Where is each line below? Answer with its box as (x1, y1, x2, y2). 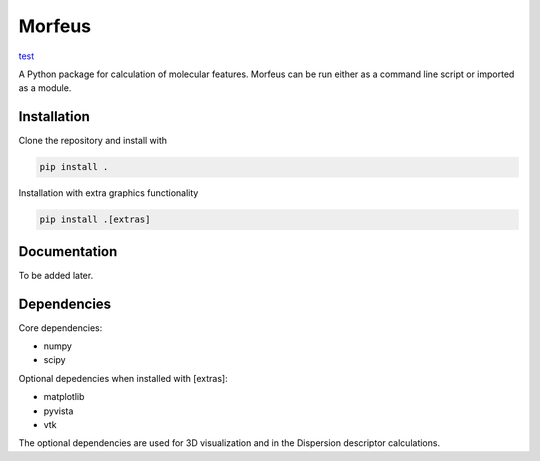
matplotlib (43, 391, 85, 403)
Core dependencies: (18, 321, 103, 334)
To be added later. (18, 269, 94, 281)
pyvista (43, 405, 74, 417)
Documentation (18, 243, 118, 260)
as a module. (18, 82, 72, 94)
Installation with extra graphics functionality (18, 187, 199, 199)
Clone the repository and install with (18, 135, 168, 147)
